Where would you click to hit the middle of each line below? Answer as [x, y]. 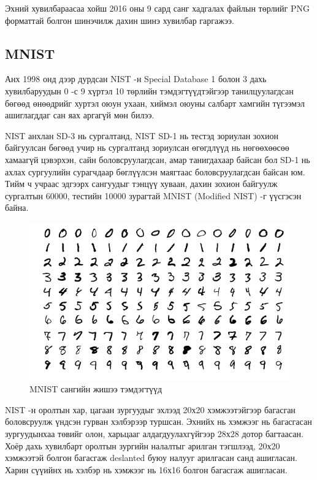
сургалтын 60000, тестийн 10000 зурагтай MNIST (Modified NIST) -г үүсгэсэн [153, 195]
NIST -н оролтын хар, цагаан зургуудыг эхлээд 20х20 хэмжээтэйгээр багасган [150, 409]
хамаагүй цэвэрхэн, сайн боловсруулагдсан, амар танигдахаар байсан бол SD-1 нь [158, 159]
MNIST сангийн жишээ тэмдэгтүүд [96, 389]
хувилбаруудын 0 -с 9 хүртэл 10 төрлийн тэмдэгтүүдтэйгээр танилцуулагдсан [149, 90]
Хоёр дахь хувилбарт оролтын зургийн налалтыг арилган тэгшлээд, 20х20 [143, 445]
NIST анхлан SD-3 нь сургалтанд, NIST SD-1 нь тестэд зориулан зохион [142, 135]
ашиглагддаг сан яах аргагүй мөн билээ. [80, 115]
